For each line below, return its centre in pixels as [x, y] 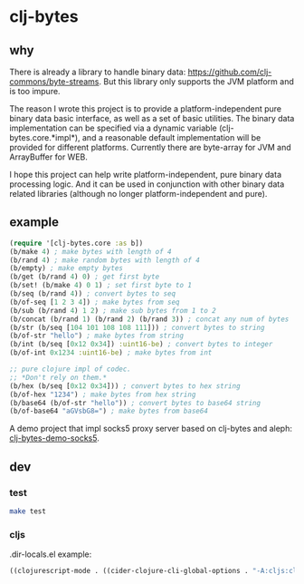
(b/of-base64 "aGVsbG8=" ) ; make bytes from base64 [109, 411]
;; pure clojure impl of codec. [70, 369]
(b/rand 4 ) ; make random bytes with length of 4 [105, 260]
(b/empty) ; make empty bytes [66, 268]
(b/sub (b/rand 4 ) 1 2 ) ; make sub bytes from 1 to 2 [113, 310]
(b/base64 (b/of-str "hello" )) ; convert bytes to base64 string [135, 403]
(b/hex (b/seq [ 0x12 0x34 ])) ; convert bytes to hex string [125, 386]
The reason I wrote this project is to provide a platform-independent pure [146, 109]
